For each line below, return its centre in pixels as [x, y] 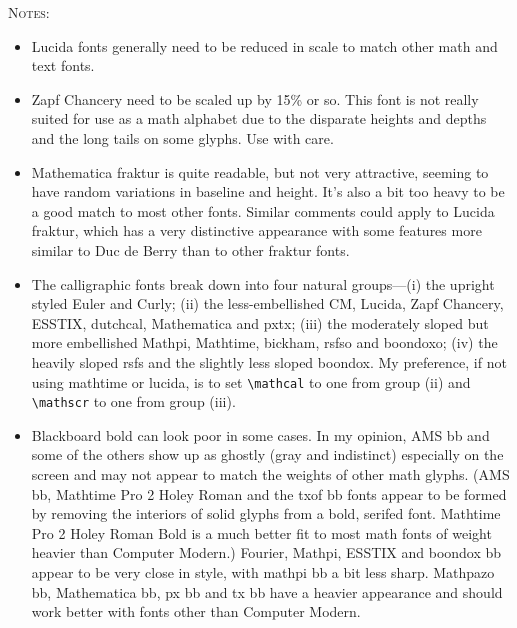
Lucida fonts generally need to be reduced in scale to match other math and [264, 45]
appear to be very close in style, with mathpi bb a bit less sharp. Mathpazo [263, 571]
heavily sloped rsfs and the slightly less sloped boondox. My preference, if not [269, 361]
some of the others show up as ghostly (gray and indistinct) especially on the [267, 454]
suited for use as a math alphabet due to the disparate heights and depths [259, 118]
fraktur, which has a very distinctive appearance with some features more [256, 230]
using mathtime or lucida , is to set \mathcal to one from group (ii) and [251, 381]
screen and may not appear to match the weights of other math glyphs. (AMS [270, 474]
